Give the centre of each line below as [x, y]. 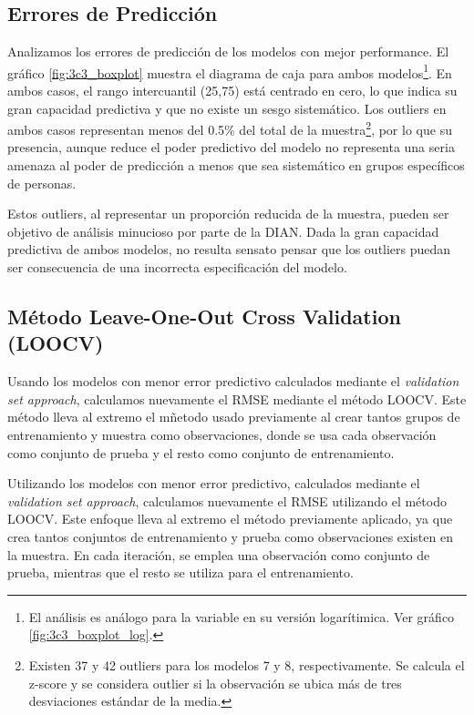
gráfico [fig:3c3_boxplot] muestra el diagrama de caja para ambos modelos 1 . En [230, 71]
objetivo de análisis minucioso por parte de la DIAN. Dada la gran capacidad [223, 231]
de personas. [42, 183]
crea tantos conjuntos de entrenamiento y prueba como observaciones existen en [230, 536]
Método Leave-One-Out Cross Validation [204, 317]
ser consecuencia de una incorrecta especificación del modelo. [177, 267]
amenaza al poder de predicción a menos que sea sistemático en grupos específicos [236, 165]
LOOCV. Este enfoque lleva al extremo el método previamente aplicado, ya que [230, 519]
